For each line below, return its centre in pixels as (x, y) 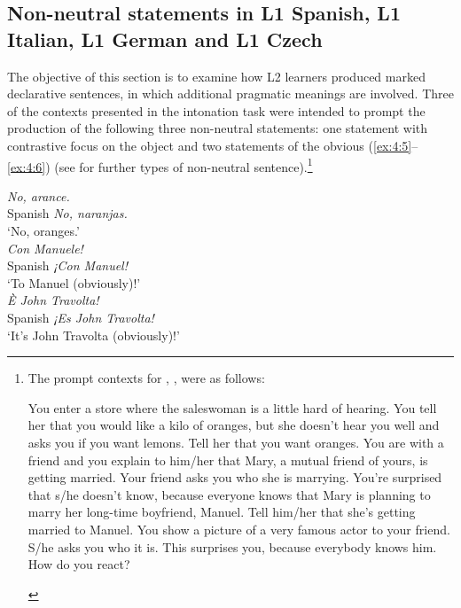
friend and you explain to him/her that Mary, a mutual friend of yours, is (228, 460)
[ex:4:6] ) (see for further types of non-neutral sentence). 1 (160, 165)
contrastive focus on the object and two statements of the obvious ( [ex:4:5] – (213, 145)
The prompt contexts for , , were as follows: (146, 378)
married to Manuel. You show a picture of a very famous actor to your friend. (239, 529)
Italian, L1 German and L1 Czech (165, 39)
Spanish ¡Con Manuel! (67, 265)
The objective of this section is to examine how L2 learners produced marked (216, 76)
